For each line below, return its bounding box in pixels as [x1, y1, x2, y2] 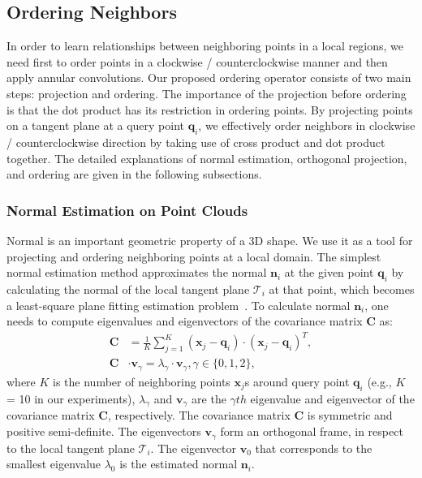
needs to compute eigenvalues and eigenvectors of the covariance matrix [6, 312, 363, 329]
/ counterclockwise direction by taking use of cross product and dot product [6, 133, 385, 150]
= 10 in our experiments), [6, 390, 136, 407]
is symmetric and [307, 407, 393, 424]
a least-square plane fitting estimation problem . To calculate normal [6, 296, 351, 313]
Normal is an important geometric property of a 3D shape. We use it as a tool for [6, 231, 413, 248]
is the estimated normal [119, 455, 238, 472]
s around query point [244, 372, 350, 390]
